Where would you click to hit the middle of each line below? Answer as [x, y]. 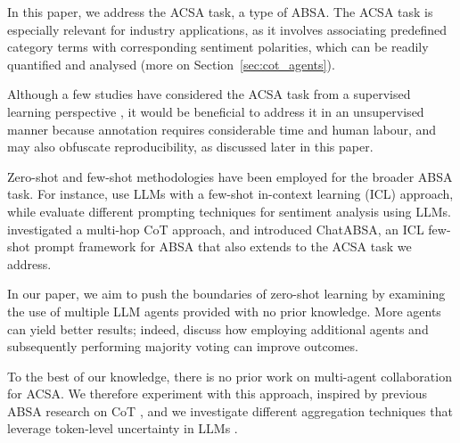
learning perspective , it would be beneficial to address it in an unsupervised [216, 111]
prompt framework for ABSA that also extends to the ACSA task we [223, 246]
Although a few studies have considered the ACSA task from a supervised [209, 94]
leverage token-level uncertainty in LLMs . [123, 428]
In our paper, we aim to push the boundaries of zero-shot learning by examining [226, 294]
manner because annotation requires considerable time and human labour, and [222, 129]
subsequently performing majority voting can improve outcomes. [183, 346]
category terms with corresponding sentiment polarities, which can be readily [218, 47]
